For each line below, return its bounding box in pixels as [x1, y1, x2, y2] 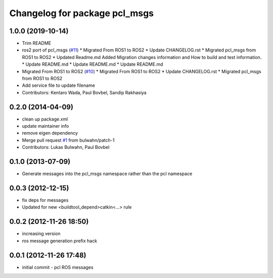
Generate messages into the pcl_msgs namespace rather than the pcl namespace [22, 171, 193, 177]
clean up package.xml [22, 116, 68, 122]
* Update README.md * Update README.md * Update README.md [22, 61, 163, 68]
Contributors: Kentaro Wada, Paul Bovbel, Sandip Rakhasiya [22, 89, 147, 95]
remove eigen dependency [22, 130, 78, 136]
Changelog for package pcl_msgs [9, 8, 154, 19]
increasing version [22, 231, 61, 237]
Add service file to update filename [22, 82, 96, 88]
